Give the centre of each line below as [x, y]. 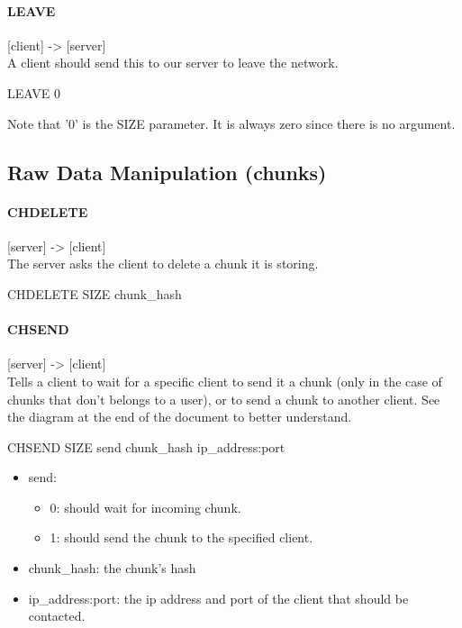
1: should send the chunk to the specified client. [181, 537]
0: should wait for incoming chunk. [145, 507]
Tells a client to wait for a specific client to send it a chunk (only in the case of [225, 381]
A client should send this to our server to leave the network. [173, 63]
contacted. [57, 616]
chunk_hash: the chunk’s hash [112, 568]
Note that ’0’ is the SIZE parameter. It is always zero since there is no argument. [231, 123]
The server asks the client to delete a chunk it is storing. [163, 264]
